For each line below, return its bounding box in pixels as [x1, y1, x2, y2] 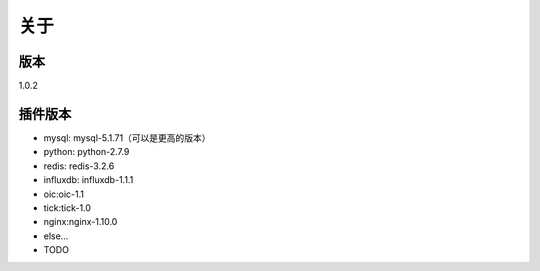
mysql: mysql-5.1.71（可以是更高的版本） [43, 131, 211, 144]
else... [43, 230, 69, 242]
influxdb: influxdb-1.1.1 [43, 174, 134, 186]
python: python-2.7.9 [43, 146, 130, 158]
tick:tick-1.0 [43, 201, 92, 214]
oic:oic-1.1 [43, 188, 85, 200]
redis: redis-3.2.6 [43, 160, 115, 172]
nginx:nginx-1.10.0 [43, 216, 118, 228]
